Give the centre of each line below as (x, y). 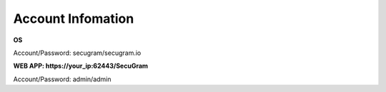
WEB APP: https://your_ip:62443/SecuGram (81, 66)
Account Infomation (74, 19)
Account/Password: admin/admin (62, 79)
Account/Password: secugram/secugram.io (77, 53)
